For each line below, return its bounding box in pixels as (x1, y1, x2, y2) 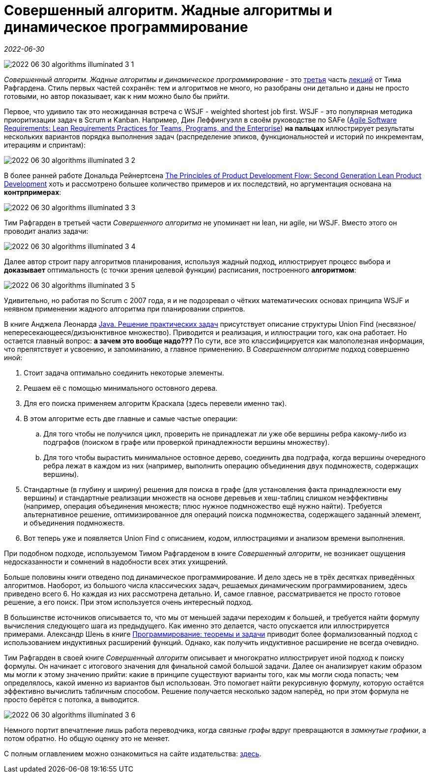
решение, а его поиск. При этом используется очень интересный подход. (4, 597, 253, 606)
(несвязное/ (375, 319, 416, 328)
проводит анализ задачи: (4, 226, 88, 235)
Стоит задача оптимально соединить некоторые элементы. (24, 368, 225, 377)
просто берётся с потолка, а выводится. (4, 695, 139, 704)
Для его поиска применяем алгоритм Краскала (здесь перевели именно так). (24, 399, 287, 407)
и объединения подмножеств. (24, 518, 125, 527)
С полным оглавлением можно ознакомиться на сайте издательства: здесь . (4, 749, 261, 758)
